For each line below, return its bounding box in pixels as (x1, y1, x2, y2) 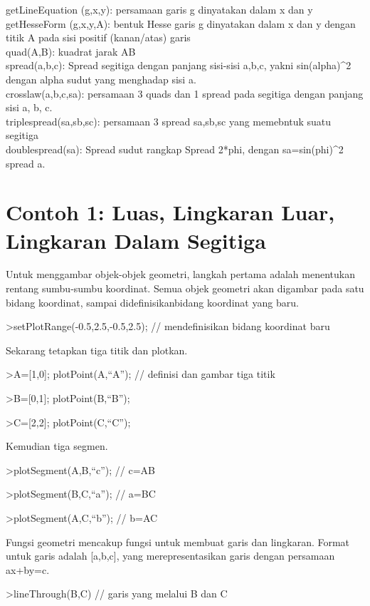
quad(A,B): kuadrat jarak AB (6, 43, 136, 58)
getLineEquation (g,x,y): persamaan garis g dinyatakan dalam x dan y (6, 2, 313, 16)
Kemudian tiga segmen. (6, 438, 108, 453)
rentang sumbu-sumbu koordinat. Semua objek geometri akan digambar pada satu (6, 281, 364, 296)
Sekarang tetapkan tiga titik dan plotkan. (6, 342, 188, 357)
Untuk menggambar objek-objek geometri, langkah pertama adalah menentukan (6, 267, 355, 282)
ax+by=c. (6, 562, 50, 577)
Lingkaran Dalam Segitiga (6, 225, 266, 255)
